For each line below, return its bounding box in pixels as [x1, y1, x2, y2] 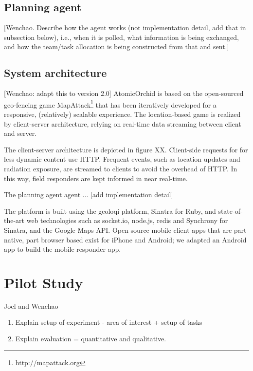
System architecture [4, 65, 107, 80]
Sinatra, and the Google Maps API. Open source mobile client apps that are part [4, 224, 247, 235]
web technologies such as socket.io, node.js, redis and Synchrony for [26, 215, 228, 225]
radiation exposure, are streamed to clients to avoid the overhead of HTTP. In [4, 164, 237, 173]
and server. [4, 128, 37, 138]
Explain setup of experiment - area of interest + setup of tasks [15, 317, 202, 327]
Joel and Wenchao [4, 300, 58, 311]
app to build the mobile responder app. [4, 244, 121, 254]
